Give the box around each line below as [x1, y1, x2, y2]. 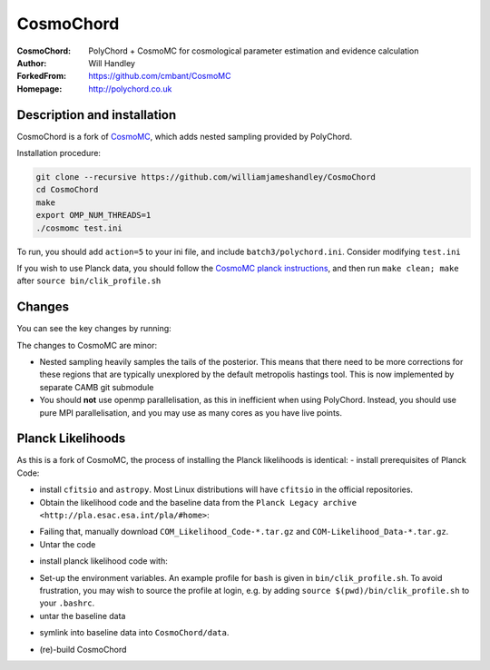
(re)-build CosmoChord [39, 644, 127, 655]
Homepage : [16, 83, 63, 94]
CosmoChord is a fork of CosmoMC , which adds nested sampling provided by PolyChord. [16, 131, 353, 142]
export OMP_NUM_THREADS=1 [35, 210, 152, 221]
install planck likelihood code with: [39, 556, 168, 567]
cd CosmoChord [35, 184, 99, 195]
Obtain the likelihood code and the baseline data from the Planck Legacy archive [39, 497, 358, 507]
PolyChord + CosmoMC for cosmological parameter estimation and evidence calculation [88, 45, 419, 56]
